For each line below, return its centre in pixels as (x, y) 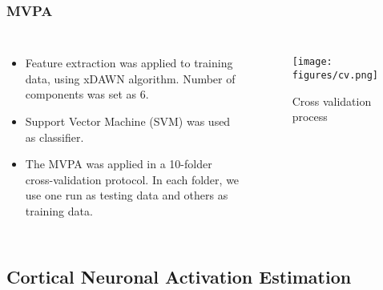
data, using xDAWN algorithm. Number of (130, 78)
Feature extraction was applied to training (129, 63)
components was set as (81, 94)
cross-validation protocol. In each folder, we (132, 179)
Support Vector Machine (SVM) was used (128, 121)
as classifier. (54, 137)
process (310, 117)
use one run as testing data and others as (127, 195)
